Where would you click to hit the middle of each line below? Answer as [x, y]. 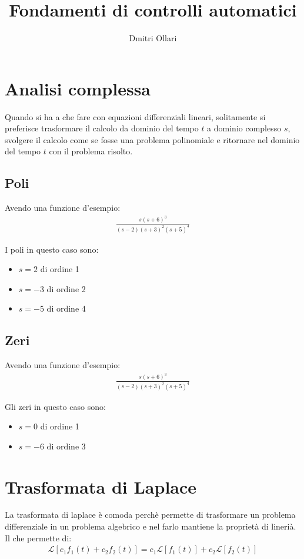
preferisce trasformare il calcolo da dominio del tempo [102, 128]
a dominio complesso [244, 128]
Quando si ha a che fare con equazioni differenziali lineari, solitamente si [135, 116]
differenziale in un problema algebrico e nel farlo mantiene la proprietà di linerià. [151, 526]
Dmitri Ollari [153, 38]
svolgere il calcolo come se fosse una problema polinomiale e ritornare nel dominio [152, 139]
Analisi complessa [78, 88]
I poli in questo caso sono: [52, 249]
